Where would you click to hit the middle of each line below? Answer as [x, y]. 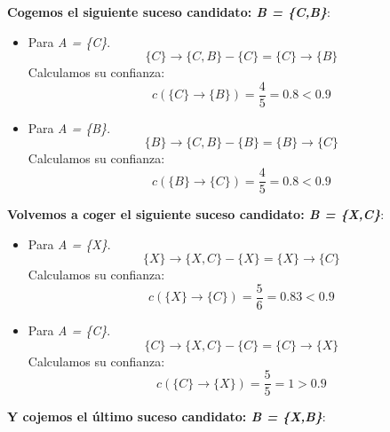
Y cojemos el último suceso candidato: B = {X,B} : [167, 416]
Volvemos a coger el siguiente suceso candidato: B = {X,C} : [196, 214]
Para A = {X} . [69, 243]
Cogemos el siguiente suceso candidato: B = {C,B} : [169, 12]
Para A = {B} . [69, 127]
